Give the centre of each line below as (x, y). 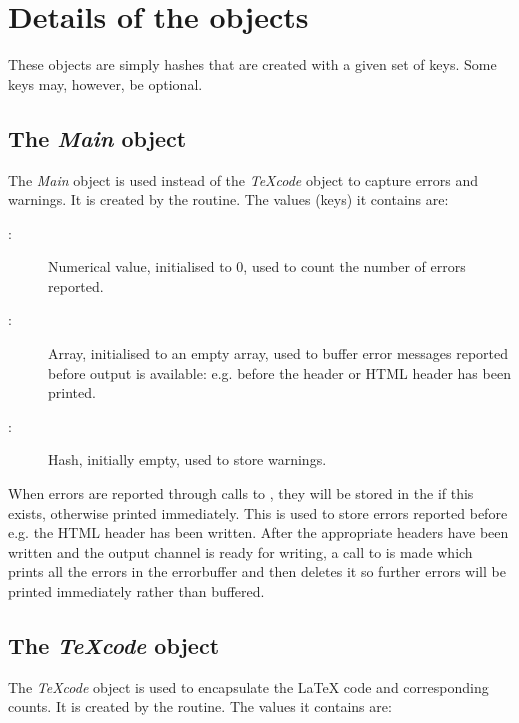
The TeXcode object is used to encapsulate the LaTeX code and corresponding (248, 686)
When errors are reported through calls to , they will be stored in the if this (241, 493)
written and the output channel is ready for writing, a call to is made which (240, 551)
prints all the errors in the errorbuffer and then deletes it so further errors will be (257, 571)
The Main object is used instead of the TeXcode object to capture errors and (243, 179)
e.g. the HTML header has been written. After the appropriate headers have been (258, 532)
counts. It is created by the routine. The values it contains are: (200, 706)
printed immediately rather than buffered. (136, 591)
